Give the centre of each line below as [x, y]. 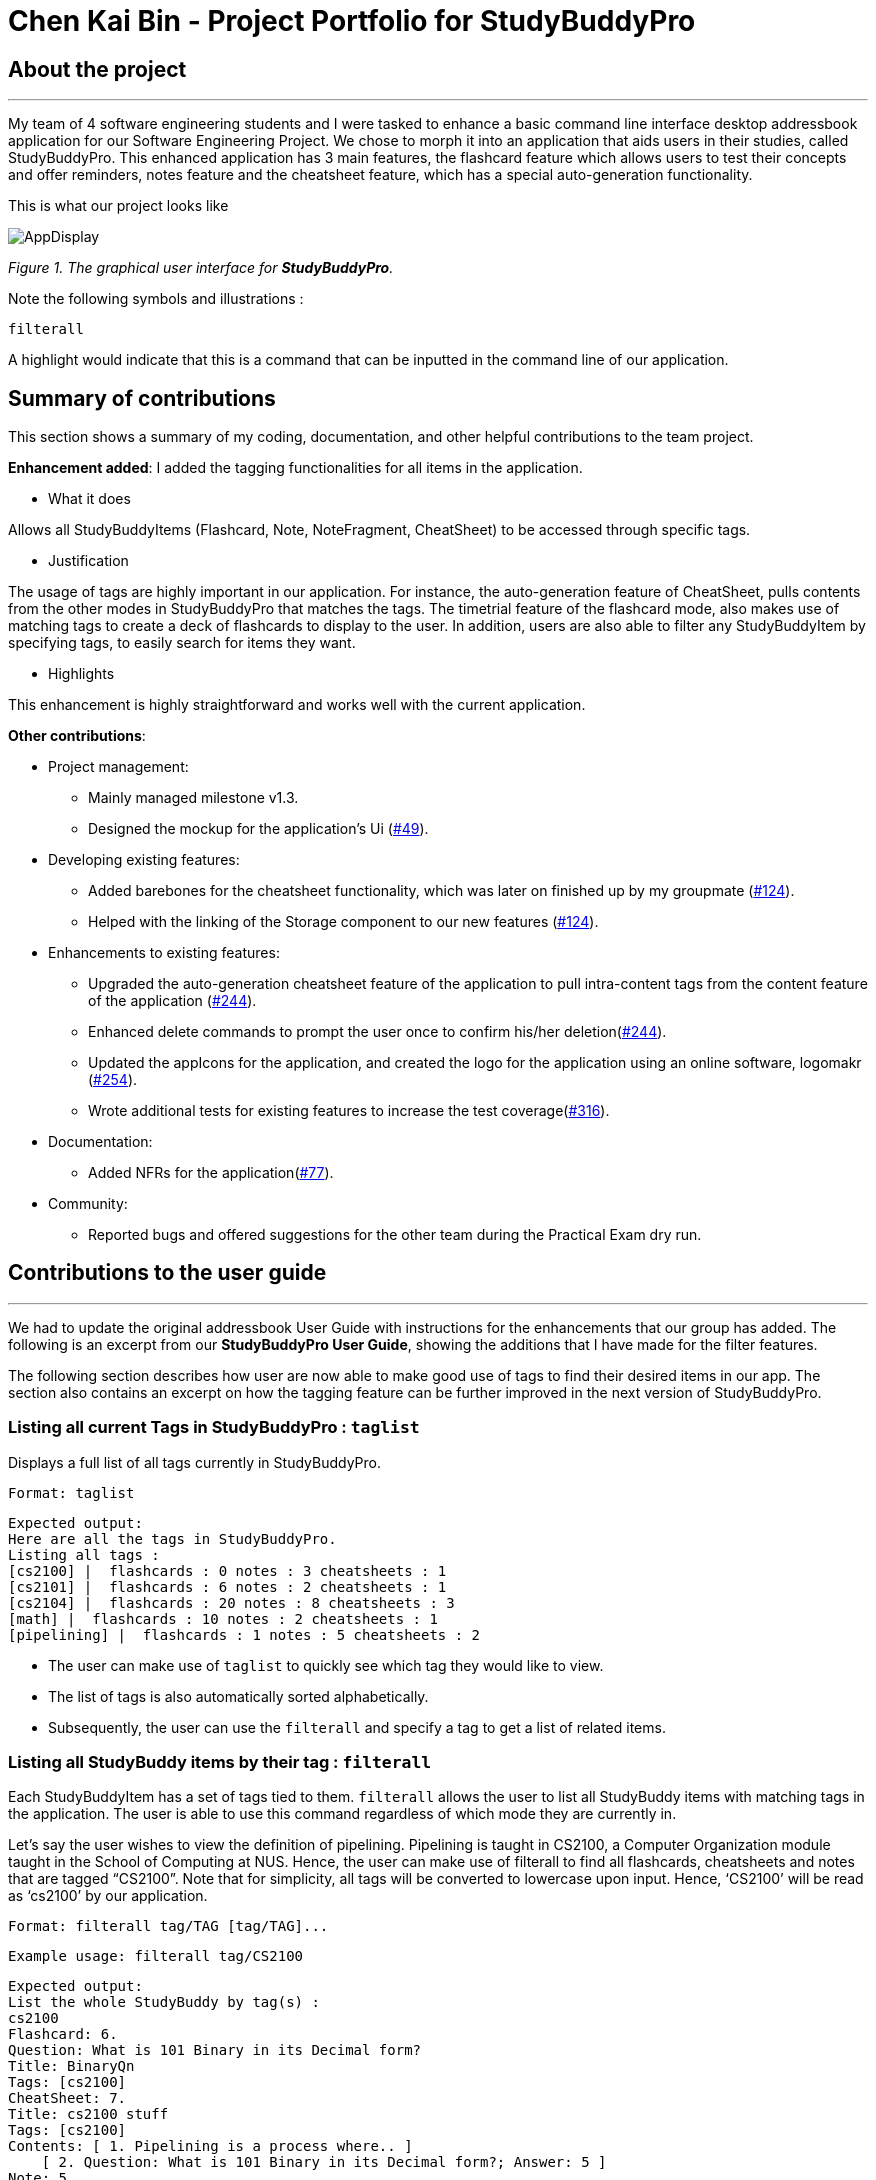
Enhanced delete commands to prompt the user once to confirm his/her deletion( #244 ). [377, 1032]
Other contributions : [77, 736]
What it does [89, 499]
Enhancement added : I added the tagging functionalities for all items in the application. [295, 468]
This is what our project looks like [118, 206]
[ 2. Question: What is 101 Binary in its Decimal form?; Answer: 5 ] [324, 2162]
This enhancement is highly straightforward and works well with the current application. [297, 705]
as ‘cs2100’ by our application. [108, 1896]
